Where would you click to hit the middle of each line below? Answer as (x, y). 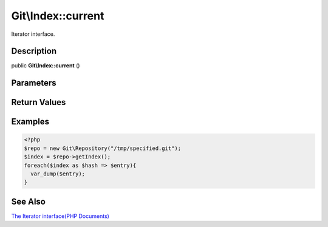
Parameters (34, 83)
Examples (30, 122)
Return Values (39, 102)
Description (34, 51)
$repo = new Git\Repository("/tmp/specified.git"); (103, 148)
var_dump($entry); (58, 174)
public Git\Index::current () (46, 66)
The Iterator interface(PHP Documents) (60, 216)
